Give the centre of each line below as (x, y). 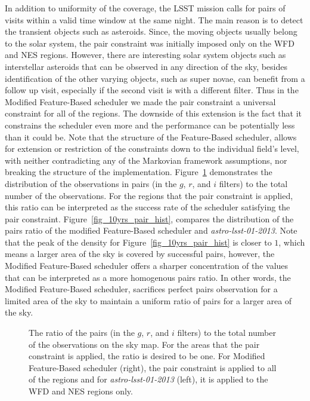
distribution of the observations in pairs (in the (91, 183)
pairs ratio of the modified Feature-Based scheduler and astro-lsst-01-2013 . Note (151, 230)
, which (292, 242)
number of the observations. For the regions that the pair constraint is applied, (149, 195)
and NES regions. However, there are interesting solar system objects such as (145, 55)
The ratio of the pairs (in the (82, 333)
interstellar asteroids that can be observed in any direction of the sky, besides (146, 66)
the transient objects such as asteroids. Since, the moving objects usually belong (151, 31)
